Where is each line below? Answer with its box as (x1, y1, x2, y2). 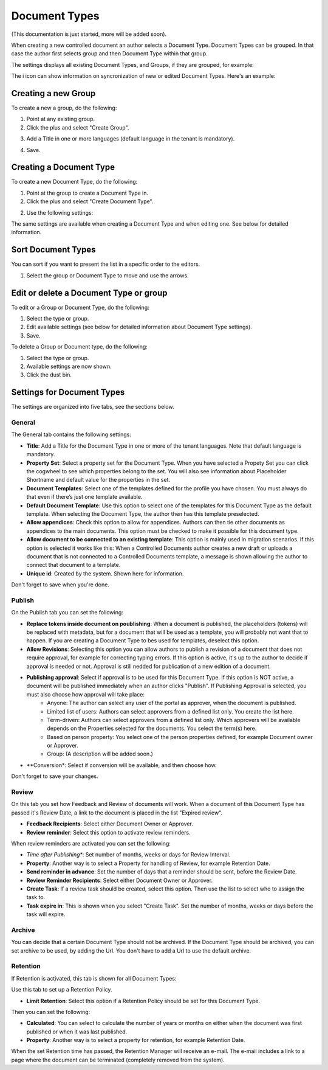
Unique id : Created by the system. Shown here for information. (26, 569, 184, 577)
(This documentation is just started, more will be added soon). (11, 30, 167, 38)
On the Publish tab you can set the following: (11, 609, 124, 616)
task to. (26, 894, 46, 901)
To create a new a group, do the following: (11, 104, 117, 112)
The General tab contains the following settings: (11, 431, 132, 438)
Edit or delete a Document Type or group (11, 288, 168, 298)
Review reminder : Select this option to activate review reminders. (26, 829, 191, 836)
